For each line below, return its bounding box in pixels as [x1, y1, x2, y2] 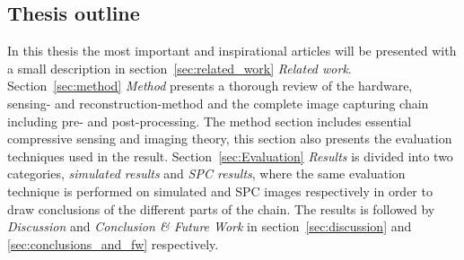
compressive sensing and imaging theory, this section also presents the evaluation [7, 129, 452, 148]
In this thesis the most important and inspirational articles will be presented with [7, 41, 457, 60]
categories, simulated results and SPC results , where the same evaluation [7, 164, 406, 183]
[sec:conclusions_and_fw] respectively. [7, 234, 219, 253]
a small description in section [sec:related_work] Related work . [7, 58, 352, 77]
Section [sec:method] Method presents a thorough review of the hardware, [7, 76, 413, 95]
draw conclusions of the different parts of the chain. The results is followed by [7, 199, 435, 218]
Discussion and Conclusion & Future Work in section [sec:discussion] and [7, 217, 412, 236]
